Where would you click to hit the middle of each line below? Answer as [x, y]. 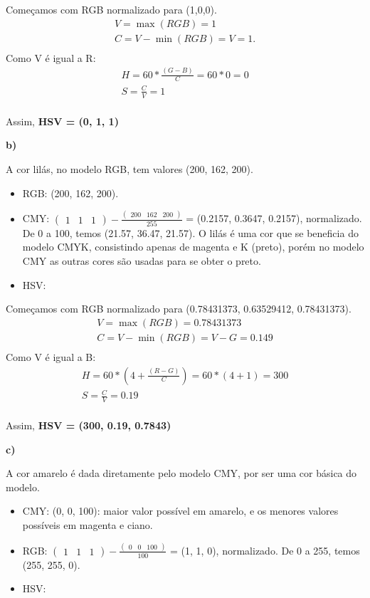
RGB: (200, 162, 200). [70, 193]
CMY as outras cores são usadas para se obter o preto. [142, 261]
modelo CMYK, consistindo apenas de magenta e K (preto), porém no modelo [193, 247]
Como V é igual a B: [51, 356]
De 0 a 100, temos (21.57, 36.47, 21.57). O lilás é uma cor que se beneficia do [190, 232]
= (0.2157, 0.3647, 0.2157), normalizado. [274, 218]
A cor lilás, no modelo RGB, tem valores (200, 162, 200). [129, 169]
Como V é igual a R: [51, 57]
